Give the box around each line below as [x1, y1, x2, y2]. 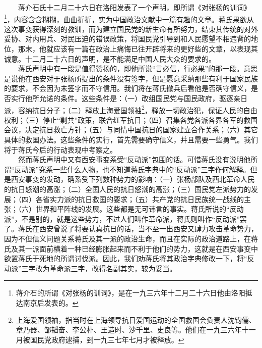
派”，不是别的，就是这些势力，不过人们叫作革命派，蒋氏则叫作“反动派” [4, 213, 240, 224]
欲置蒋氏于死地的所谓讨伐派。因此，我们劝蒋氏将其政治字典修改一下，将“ [4, 253, 247, 264]
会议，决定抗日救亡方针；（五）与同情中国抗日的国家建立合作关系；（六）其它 [4, 124, 258, 135]
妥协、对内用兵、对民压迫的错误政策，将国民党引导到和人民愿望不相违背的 [4, 33, 251, 44]
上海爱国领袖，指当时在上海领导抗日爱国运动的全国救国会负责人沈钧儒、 [16, 314, 256, 325]
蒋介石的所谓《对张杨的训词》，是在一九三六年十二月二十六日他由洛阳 [16, 287, 245, 298]
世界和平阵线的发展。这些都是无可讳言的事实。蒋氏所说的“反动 [35, 204, 244, 214]
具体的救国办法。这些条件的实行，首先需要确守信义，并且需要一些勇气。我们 [4, 134, 258, 145]
